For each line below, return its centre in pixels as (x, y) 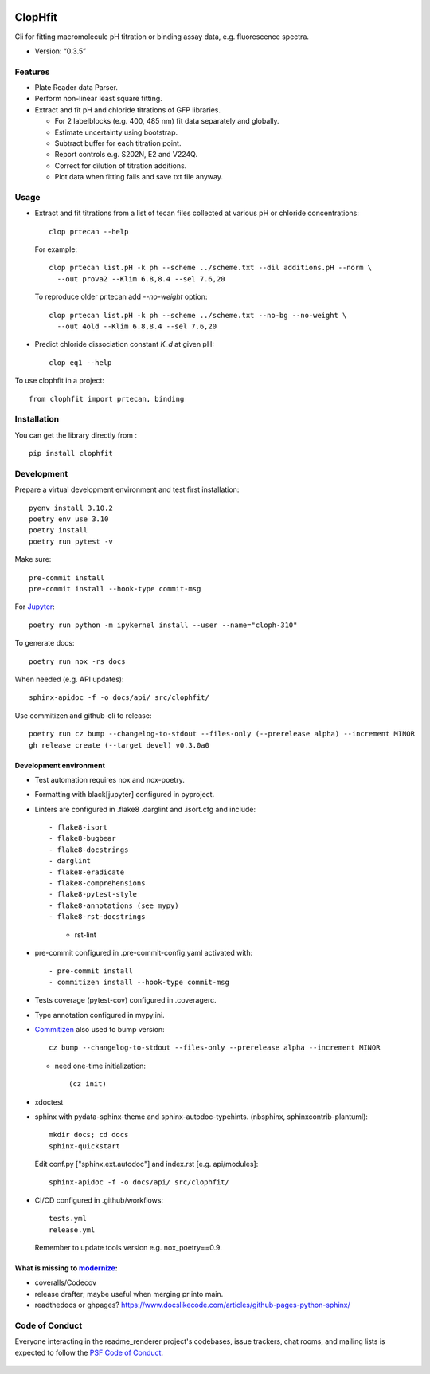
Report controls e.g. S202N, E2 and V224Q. (126, 155)
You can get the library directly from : (76, 435)
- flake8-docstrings (89, 850)
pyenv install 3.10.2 (71, 508)
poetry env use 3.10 (69, 519)
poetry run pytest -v (71, 541)
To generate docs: (45, 643)
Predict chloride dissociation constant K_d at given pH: (125, 344)
